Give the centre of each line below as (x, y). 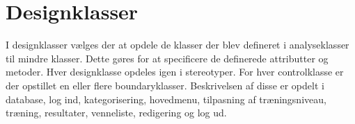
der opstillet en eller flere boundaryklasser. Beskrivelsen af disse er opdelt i (165, 85)
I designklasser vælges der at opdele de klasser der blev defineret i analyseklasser (177, 45)
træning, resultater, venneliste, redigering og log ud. (116, 113)
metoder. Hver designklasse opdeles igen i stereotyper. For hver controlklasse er (175, 72)
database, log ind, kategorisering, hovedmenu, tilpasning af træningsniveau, (166, 99)
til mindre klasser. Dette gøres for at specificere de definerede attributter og (167, 58)
